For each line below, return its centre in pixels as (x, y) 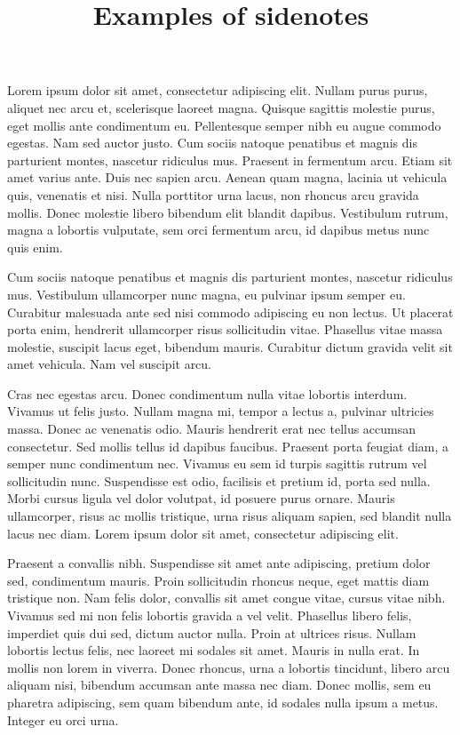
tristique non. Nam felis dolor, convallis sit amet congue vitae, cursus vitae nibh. (226, 598)
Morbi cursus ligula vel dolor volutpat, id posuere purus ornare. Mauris (201, 498)
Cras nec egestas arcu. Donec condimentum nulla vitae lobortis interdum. (207, 393)
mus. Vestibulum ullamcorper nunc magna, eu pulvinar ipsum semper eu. (206, 294)
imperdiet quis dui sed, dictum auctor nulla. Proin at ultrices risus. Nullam (212, 632)
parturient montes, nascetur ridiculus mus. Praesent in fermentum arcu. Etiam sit (230, 160)
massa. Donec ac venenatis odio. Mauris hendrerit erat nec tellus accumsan (212, 429)
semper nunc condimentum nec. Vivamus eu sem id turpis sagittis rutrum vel (217, 463)
